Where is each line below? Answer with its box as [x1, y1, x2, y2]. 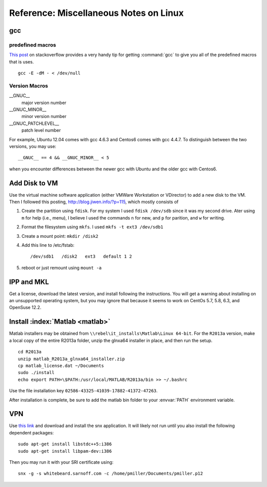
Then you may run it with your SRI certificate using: [9, 459, 114, 465]
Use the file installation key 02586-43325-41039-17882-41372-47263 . [9, 388, 158, 394]
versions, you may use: [9, 143, 56, 149]
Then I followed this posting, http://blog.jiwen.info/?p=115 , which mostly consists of [9, 199, 179, 205]
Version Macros [9, 82, 48, 89]
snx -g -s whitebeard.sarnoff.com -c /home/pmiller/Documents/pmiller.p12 [18, 471, 203, 477]
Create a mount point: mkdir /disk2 [21, 233, 98, 239]
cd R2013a [18, 349, 42, 355]
